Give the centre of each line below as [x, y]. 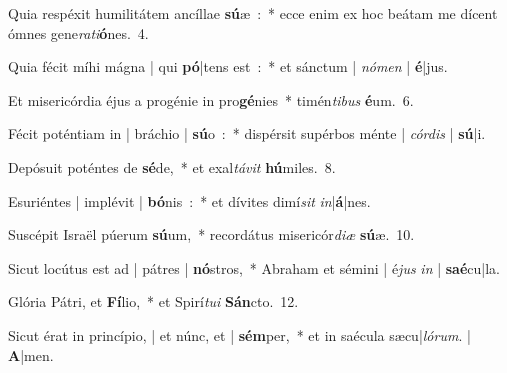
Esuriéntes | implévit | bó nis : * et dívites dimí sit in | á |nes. [189, 200]
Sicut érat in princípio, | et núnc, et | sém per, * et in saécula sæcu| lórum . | [239, 334]
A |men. [31, 354]
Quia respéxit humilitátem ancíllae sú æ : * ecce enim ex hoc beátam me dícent [253, 13]
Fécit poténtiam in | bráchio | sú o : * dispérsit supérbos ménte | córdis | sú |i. [247, 133]
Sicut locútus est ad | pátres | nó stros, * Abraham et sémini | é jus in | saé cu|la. [254, 267]
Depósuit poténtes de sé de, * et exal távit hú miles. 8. [172, 166]
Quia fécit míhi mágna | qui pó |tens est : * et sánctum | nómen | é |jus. [228, 66]
